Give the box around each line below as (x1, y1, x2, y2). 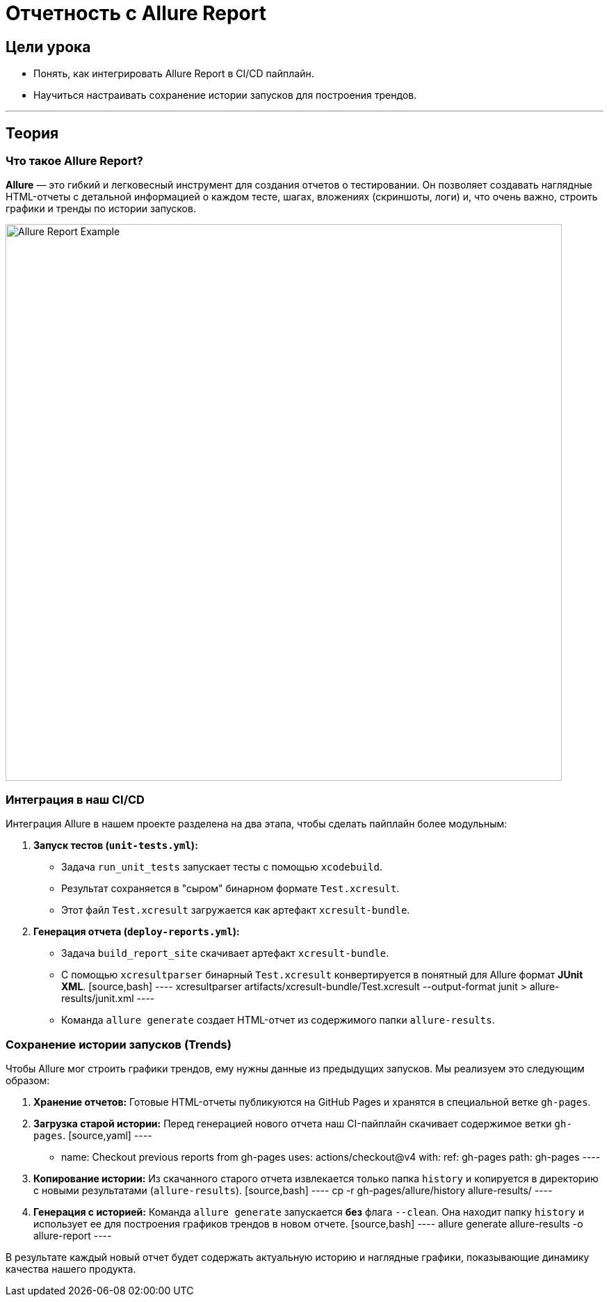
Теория (6, 124, 59, 142)
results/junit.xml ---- (61, 992, 155, 1005)
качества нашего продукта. (6, 1262, 136, 1275)
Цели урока (6, 38, 91, 56)
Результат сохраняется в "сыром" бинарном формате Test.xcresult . (61, 882, 400, 895)
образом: (6, 1074, 50, 1086)
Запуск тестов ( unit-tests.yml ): (33, 839, 198, 852)
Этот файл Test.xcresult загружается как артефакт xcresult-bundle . (61, 904, 410, 916)
